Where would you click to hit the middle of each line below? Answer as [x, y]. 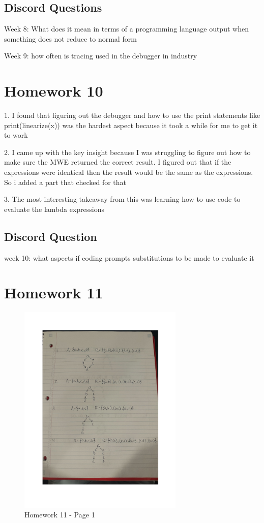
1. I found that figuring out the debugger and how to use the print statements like [132, 115]
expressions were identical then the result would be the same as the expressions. [129, 172]
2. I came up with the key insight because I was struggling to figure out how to [127, 152]
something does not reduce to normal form [70, 38]
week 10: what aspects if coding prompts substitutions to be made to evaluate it [129, 257]
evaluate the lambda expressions [54, 209]
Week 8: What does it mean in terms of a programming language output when [126, 29]
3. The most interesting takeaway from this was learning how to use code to [122, 199]
